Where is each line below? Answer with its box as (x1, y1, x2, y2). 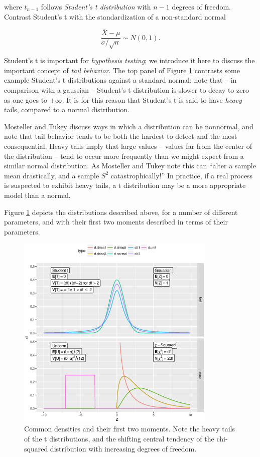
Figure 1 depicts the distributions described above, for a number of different (4, 206, 238, 217)
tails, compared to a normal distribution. (4, 104, 129, 115)
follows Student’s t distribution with (41, 2, 151, 12)
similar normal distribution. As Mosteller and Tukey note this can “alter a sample (4, 160, 256, 171)
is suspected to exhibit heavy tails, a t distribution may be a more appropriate (4, 180, 246, 190)
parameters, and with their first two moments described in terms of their (4, 216, 228, 227)
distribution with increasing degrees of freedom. (50, 443, 197, 453)
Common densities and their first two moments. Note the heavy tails (24, 423, 235, 434)
